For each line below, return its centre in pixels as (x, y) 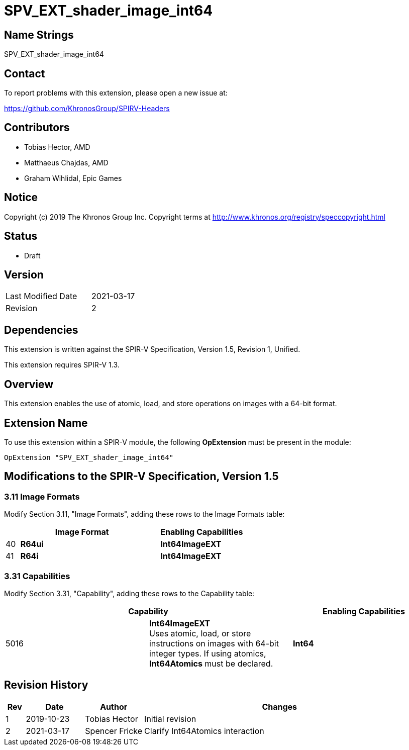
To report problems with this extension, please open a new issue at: (116, 93)
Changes (280, 707)
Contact (25, 73)
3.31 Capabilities (37, 576)
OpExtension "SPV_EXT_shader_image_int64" (89, 457)
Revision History (46, 685)
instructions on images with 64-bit (214, 643)
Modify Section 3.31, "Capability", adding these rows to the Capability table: (129, 593)
